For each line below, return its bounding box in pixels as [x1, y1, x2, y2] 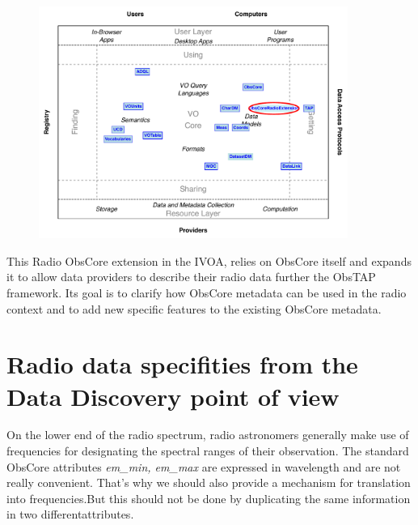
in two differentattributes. [6, 506, 134, 523]
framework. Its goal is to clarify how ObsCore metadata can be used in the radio [6, 284, 407, 301]
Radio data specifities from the [6, 348, 358, 381]
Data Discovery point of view [6, 379, 340, 412]
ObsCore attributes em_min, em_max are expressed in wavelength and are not [6, 458, 401, 475]
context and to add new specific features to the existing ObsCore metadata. [6, 300, 382, 317]
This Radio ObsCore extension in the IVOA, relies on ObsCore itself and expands [6, 252, 412, 269]
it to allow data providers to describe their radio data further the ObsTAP [6, 268, 376, 285]
